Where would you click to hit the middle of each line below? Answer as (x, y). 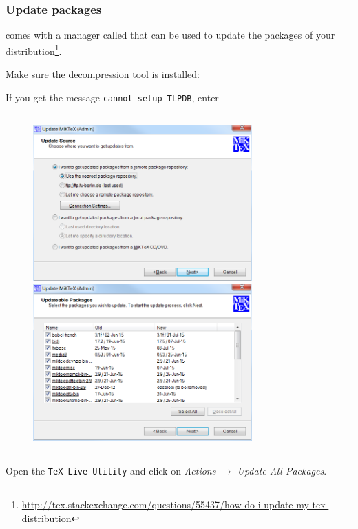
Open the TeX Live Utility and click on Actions (111, 471)
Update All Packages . (282, 471)
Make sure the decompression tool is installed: (103, 74)
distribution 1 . (34, 50)
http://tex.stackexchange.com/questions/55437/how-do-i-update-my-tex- (175, 505)
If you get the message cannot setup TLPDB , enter (112, 97)
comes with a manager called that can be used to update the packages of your (170, 35)
